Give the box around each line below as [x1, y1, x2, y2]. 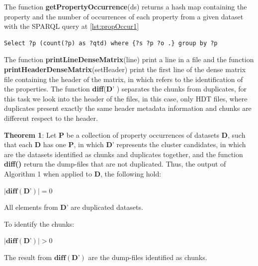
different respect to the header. [4, 112, 98, 123]
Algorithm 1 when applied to [4, 168, 92, 178]
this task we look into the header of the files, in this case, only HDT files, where [4, 93, 248, 103]
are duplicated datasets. [71, 202, 143, 212]
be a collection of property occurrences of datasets [66, 129, 219, 140]
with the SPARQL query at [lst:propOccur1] [4, 21, 139, 31]
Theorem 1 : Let [4, 129, 57, 140]
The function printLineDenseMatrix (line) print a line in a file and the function [4, 54, 254, 65]
